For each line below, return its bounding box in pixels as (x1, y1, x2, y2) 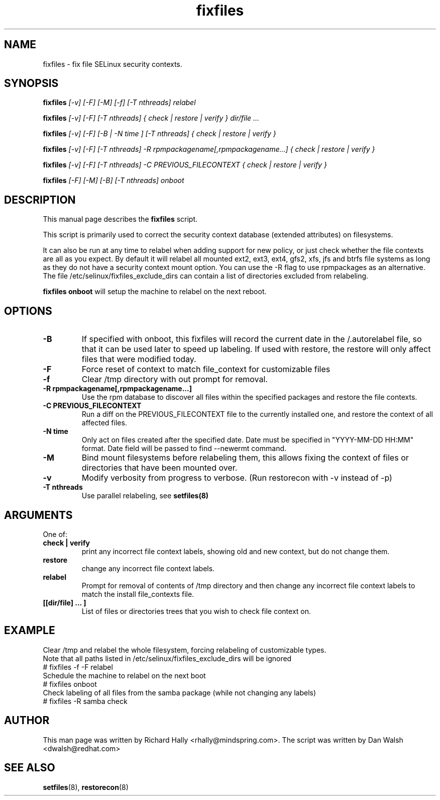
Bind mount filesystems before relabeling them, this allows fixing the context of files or (81, 453, 409, 463)
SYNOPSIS (4, 77, 59, 90)
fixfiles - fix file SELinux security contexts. (43, 59, 182, 68)
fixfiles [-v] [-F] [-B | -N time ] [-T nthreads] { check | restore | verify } (43, 129, 276, 138)
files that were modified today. (81, 354, 196, 365)
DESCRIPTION (4, 193, 76, 206)
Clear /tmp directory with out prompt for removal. (81, 374, 268, 385)
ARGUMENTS (4, 508, 73, 521)
